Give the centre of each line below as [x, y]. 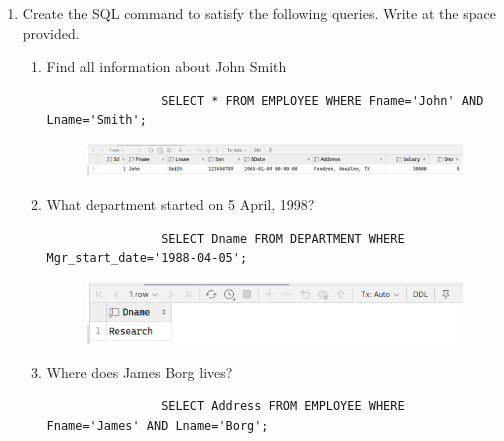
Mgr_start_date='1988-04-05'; [147, 258]
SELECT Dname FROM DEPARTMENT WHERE [283, 238]
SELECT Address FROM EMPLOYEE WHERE [283, 406]
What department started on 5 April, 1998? [180, 203]
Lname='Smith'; [96, 120]
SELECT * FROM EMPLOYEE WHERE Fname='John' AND [322, 100]
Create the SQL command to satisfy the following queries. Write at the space [259, 13]
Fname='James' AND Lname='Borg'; [157, 425]
